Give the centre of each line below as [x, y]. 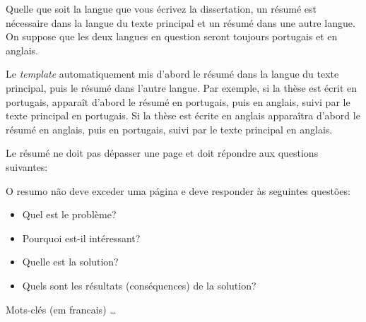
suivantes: [27, 166]
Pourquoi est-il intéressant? [81, 238]
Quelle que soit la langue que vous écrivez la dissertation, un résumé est [161, 8]
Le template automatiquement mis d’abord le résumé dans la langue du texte [172, 74]
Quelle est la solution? [70, 262]
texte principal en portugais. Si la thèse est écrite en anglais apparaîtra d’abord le [183, 115]
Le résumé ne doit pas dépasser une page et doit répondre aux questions [162, 153]
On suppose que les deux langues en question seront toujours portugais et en [172, 36]
